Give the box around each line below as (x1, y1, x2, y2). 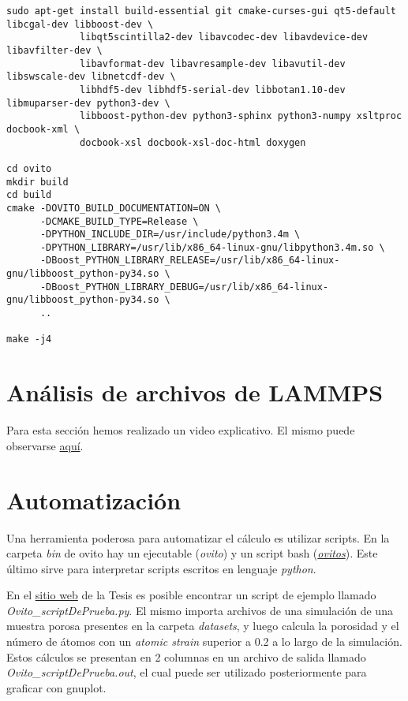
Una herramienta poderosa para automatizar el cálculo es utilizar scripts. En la (6, 529, 390, 546)
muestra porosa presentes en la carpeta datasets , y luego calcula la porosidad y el (6, 617, 399, 634)
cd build (6, 189, 52, 201)
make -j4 (6, 334, 52, 345)
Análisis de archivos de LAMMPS (6, 376, 384, 408)
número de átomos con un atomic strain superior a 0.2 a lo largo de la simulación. (6, 633, 402, 650)
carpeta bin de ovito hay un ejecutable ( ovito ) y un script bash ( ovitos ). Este (6, 545, 378, 561)
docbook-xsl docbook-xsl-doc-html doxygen (80, 136, 306, 148)
